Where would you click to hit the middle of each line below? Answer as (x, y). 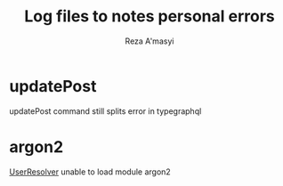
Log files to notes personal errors (150, 16)
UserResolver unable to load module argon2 (90, 172)
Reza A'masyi (150, 41)
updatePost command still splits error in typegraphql (105, 111)
